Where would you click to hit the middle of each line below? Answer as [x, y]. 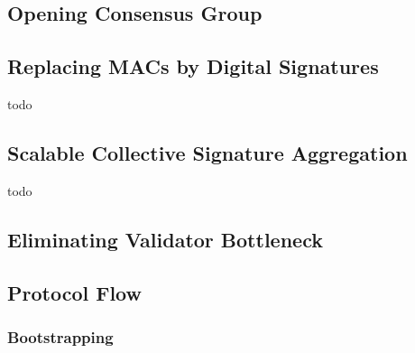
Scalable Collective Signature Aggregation [207, 152]
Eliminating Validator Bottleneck [165, 239]
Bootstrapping [60, 336]
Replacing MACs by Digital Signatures [193, 66]
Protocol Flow [74, 292]
